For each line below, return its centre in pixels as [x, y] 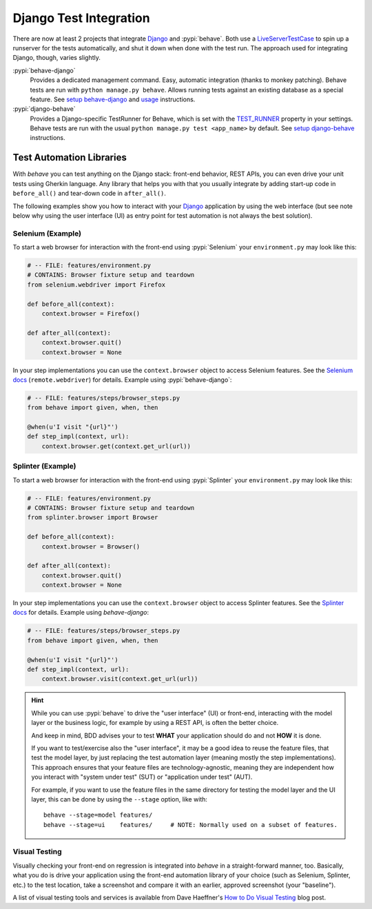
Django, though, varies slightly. [57, 58]
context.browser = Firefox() [91, 314]
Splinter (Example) [44, 467]
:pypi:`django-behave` [44, 109]
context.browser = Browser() [91, 547]
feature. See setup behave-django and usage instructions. [113, 99]
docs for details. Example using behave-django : [81, 613]
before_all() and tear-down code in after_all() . [90, 194]
